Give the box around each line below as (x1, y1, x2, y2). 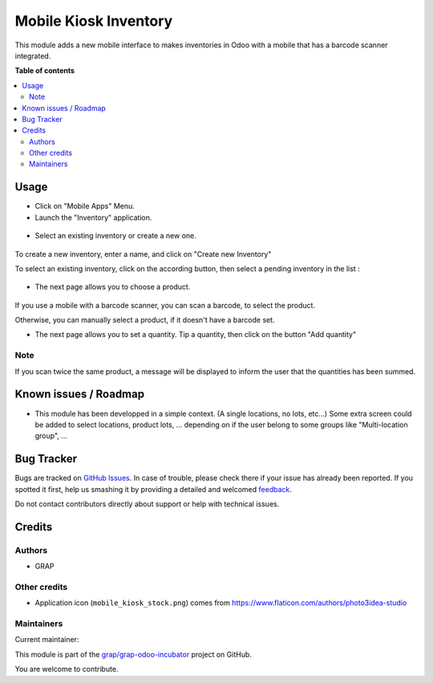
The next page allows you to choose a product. (34, 282, 191, 292)
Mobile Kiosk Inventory (14, 12, 173, 30)
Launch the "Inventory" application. (34, 213, 152, 222)
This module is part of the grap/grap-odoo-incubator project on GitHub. (14, 649, 253, 659)
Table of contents (14, 66, 75, 75)
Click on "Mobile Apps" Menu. (34, 201, 136, 211)
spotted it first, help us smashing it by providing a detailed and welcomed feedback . (14, 484, 293, 494)
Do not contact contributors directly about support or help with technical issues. (14, 499, 280, 509)
